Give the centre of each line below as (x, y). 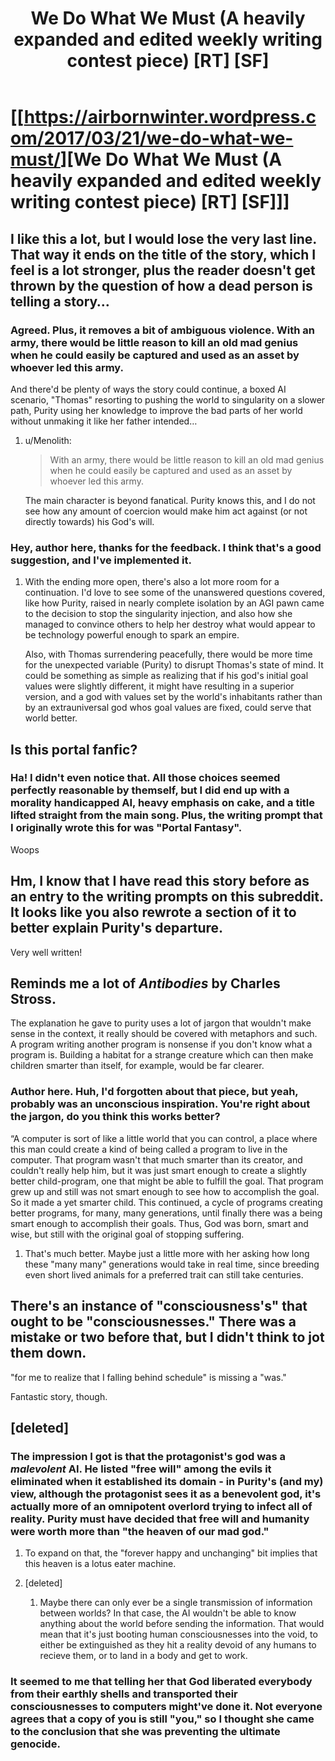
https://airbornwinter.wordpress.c (170, 117)
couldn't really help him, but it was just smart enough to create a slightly (158, 1170)
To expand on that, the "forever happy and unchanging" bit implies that (171, 1553)
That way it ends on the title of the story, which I (163, 254)
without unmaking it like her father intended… (104, 421)
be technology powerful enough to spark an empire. (132, 635)
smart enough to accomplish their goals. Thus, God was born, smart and (159, 1223)
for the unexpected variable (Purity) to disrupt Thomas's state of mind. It (174, 665)
